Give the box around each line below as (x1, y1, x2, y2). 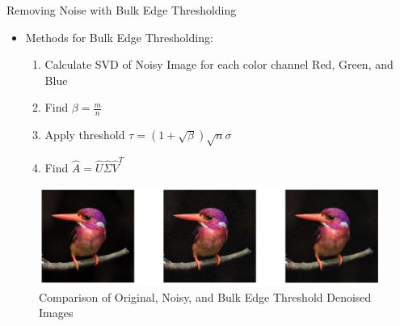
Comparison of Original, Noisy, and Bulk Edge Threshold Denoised (39, 288, 372, 305)
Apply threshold (44, 126, 125, 143)
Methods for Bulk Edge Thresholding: (25, 28, 213, 45)
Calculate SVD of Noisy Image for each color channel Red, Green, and (44, 56, 394, 73)
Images (39, 304, 74, 321)
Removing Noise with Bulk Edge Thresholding (6, 2, 237, 18)
